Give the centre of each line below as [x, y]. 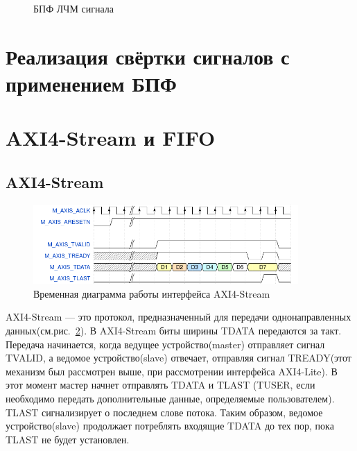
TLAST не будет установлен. [68, 439]
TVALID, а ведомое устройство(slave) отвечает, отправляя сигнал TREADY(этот [178, 358]
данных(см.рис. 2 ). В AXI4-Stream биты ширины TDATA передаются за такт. [174, 330]
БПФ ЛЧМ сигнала [74, 8]
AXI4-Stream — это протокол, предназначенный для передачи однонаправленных [178, 317]
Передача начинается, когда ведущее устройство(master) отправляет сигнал [165, 344]
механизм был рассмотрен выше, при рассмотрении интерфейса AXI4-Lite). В [172, 371]
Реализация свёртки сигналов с [148, 56]
